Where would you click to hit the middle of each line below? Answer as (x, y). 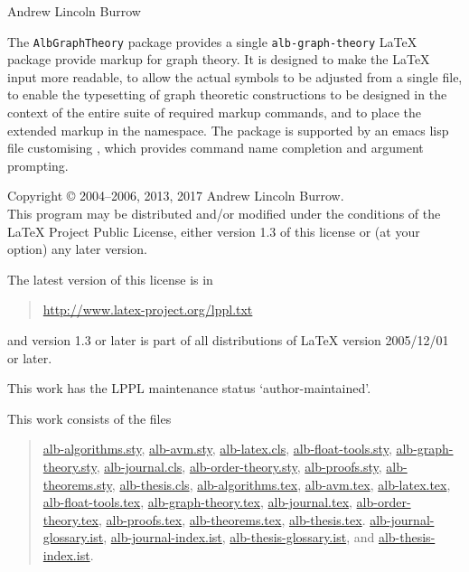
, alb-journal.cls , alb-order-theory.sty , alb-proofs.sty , (239, 466)
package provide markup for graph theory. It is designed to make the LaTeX (219, 59)
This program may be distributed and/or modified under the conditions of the (224, 213)
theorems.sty (77, 484)
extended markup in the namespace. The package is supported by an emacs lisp (228, 130)
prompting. (38, 165)
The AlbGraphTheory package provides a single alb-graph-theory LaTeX (212, 41)
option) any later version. (77, 249)
